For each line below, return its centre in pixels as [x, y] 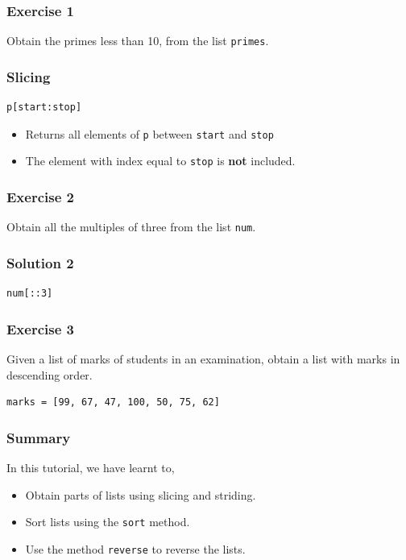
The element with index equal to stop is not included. [160, 161]
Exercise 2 [40, 196]
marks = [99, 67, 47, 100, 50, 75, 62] [113, 402]
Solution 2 [40, 262]
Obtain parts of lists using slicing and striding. [141, 494]
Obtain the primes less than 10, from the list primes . [138, 41]
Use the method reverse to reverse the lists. [135, 548]
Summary [39, 437]
